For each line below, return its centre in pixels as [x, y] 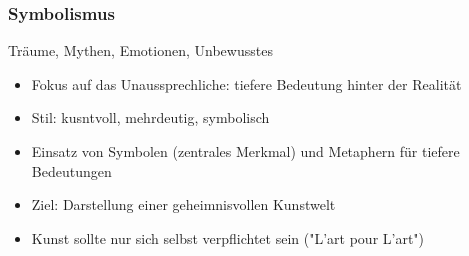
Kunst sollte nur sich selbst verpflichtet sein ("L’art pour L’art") [228, 237]
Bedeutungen [71, 170]
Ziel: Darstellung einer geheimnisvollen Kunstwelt [183, 204]
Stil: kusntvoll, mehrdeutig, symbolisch [150, 117]
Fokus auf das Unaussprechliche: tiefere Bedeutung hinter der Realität [246, 83]
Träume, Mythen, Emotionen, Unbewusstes [140, 50]
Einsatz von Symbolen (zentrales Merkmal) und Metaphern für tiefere [245, 151]
